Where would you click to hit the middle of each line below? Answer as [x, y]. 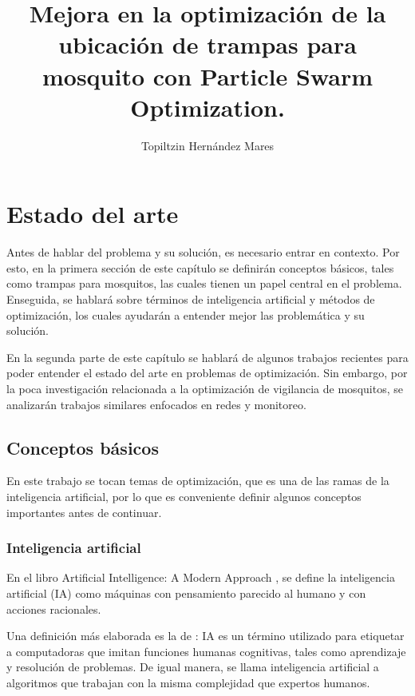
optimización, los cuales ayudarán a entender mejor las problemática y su [186, 314]
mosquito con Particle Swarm [207, 76]
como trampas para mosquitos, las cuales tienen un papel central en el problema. [204, 283]
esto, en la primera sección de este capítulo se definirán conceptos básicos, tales [200, 267]
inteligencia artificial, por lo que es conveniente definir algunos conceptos [184, 496]
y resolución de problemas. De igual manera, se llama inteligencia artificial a [193, 667]
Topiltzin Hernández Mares [207, 145]
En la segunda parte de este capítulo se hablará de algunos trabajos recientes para [207, 357]
